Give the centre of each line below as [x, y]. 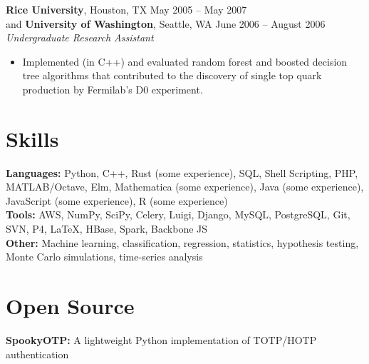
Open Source [70, 306]
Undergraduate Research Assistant [80, 37]
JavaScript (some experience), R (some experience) [117, 200]
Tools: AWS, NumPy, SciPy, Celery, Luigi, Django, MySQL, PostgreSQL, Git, [178, 214]
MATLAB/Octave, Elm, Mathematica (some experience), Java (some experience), [185, 187]
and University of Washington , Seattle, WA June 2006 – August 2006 [166, 23]
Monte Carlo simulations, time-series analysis [104, 257]
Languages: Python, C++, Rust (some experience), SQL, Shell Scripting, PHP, [182, 172]
